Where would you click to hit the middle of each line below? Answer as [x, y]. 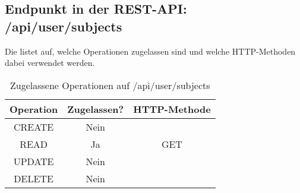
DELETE [34, 178]
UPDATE [34, 161]
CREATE [34, 126]
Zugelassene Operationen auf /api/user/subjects [110, 85]
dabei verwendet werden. [50, 63]
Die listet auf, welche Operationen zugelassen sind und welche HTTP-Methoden [150, 51]
